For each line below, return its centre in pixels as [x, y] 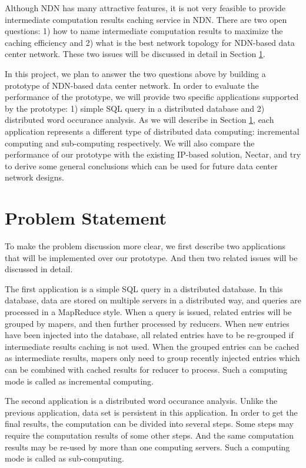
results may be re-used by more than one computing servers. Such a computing [147, 447]
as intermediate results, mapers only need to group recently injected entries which [152, 358]
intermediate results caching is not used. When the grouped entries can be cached [152, 346]
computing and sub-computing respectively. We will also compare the [130, 143]
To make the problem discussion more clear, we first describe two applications [145, 246]
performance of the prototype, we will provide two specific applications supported [152, 97]
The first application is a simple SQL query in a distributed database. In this [144, 288]
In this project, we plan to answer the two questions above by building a [135, 73]
